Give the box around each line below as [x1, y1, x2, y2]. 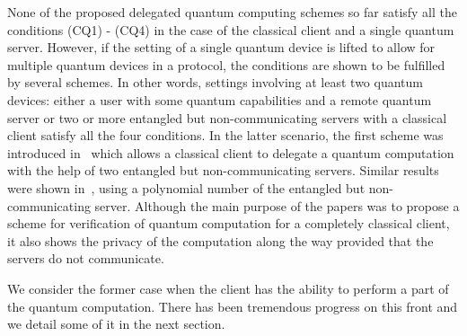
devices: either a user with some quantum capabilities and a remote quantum [7, 90, 432, 109]
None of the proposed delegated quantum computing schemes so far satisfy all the [7, 3, 458, 21]
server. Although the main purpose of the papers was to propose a [94, 196, 460, 215]
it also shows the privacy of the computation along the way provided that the [7, 231, 434, 250]
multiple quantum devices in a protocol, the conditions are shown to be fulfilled [7, 55, 445, 74]
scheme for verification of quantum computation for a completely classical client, [7, 214, 450, 233]
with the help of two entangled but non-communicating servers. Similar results [7, 161, 439, 180]
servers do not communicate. [7, 249, 164, 268]
